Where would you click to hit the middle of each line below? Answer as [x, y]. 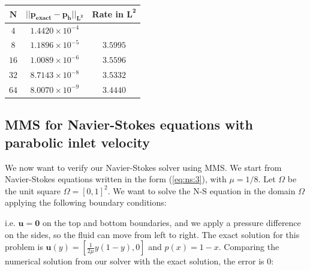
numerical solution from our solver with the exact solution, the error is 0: [139, 261]
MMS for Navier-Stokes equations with [129, 124]
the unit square [33, 190]
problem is [24, 247]
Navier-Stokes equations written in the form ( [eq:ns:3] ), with [116, 179]
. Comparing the [249, 247]
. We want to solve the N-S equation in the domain [201, 190]
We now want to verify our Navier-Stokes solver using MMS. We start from [143, 167]
